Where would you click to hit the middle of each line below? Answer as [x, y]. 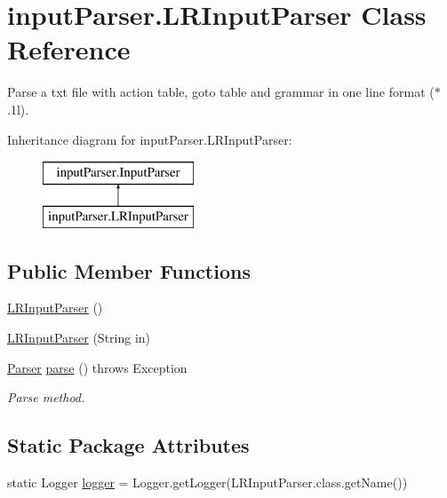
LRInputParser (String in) [79, 338]
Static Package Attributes [128, 445]
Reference [69, 49]
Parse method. [46, 397]
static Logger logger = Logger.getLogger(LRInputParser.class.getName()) [208, 482]
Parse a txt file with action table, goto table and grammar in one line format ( [221, 92]
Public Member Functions [129, 270]
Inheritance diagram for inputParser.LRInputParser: [150, 139]
